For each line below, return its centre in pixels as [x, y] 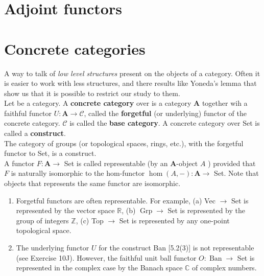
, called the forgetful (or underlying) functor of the [165, 113]
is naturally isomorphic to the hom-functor [78, 173]
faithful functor [28, 113]
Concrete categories [75, 48]
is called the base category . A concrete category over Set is [165, 123]
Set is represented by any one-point [174, 220]
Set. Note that [236, 173]
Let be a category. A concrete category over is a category [98, 103]
